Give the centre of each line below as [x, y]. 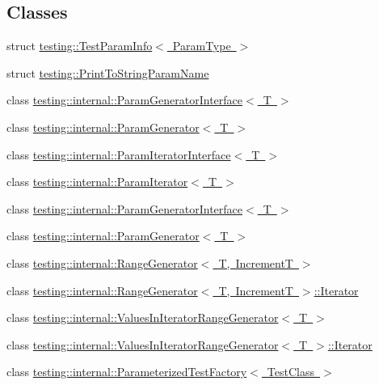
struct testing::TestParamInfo [80, 46]
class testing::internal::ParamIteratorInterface [119, 154]
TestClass [291, 372]
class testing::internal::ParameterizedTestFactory [127, 372]
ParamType [202, 46]
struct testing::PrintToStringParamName [108, 72]
